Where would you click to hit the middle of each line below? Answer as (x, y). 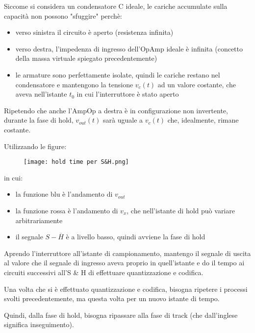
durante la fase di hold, (39, 120)
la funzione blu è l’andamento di (64, 194)
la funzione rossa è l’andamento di (67, 210)
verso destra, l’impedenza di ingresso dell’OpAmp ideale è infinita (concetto (129, 48)
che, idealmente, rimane (203, 120)
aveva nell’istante (41, 94)
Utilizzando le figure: (35, 146)
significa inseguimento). (39, 324)
